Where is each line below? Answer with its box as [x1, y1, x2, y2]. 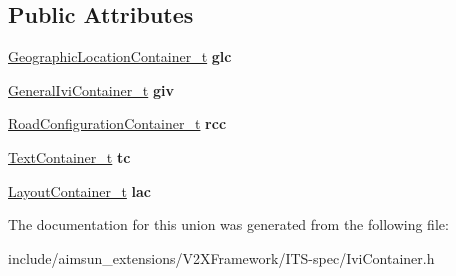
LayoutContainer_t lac [8, 180, 151, 201]
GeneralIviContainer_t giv [8, 79, 174, 100]
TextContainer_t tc [8, 146, 131, 167]
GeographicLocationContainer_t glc [8, 46, 232, 67]
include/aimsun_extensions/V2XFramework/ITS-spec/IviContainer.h [8, 247, 435, 268]
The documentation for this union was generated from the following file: [8, 214, 449, 235]
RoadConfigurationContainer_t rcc [8, 113, 227, 134]
